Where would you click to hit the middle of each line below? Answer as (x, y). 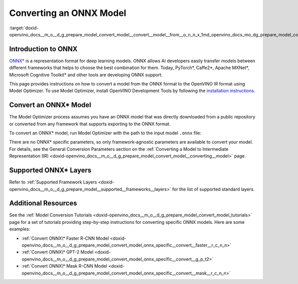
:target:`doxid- (24, 28)
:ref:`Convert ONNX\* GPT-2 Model (58, 252)
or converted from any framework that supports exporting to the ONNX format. (90, 124)
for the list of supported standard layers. (213, 189)
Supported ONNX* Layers (50, 170)
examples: (20, 229)
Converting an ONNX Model (68, 13)
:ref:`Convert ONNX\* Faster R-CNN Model (65, 238)
